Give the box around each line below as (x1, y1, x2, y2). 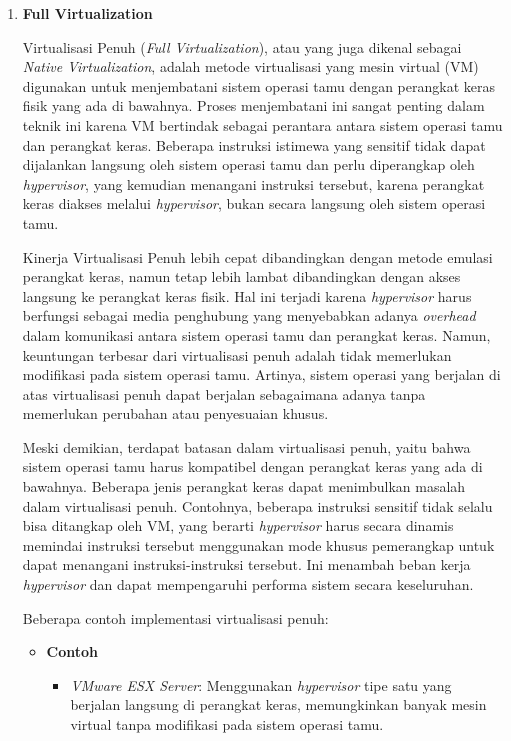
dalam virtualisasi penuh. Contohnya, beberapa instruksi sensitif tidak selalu (22, 495, 493, 516)
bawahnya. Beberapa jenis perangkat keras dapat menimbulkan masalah (22, 476, 466, 497)
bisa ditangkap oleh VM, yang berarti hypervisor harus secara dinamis (22, 515, 454, 536)
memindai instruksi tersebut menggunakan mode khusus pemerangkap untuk (22, 534, 495, 555)
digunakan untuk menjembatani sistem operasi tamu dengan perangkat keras (22, 75, 495, 96)
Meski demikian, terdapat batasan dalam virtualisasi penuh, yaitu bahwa (22, 436, 471, 457)
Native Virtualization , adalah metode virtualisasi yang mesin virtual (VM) (22, 56, 479, 77)
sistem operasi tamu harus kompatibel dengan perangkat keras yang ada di (22, 456, 483, 477)
